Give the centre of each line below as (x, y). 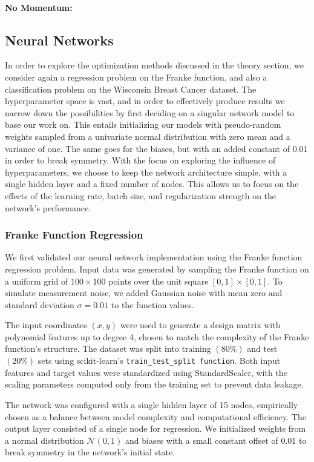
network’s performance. (48, 207)
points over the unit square (159, 281)
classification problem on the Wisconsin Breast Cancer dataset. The (131, 89)
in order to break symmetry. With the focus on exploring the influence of (140, 160)
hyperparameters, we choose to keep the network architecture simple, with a (146, 172)
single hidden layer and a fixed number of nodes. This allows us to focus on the (152, 184)
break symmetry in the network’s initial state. (90, 452)
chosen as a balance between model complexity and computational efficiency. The (155, 416)
